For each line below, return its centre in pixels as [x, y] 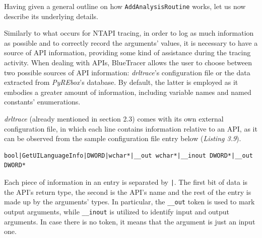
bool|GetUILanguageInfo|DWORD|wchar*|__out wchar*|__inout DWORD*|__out [128, 155]
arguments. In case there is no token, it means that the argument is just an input [130, 221]
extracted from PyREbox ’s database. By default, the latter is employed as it [121, 82]
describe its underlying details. [51, 16]
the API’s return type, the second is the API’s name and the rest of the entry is [128, 192]
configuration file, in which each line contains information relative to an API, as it [131, 128]
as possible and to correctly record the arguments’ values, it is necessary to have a [131, 42]
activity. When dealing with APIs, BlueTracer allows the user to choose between [128, 63]
